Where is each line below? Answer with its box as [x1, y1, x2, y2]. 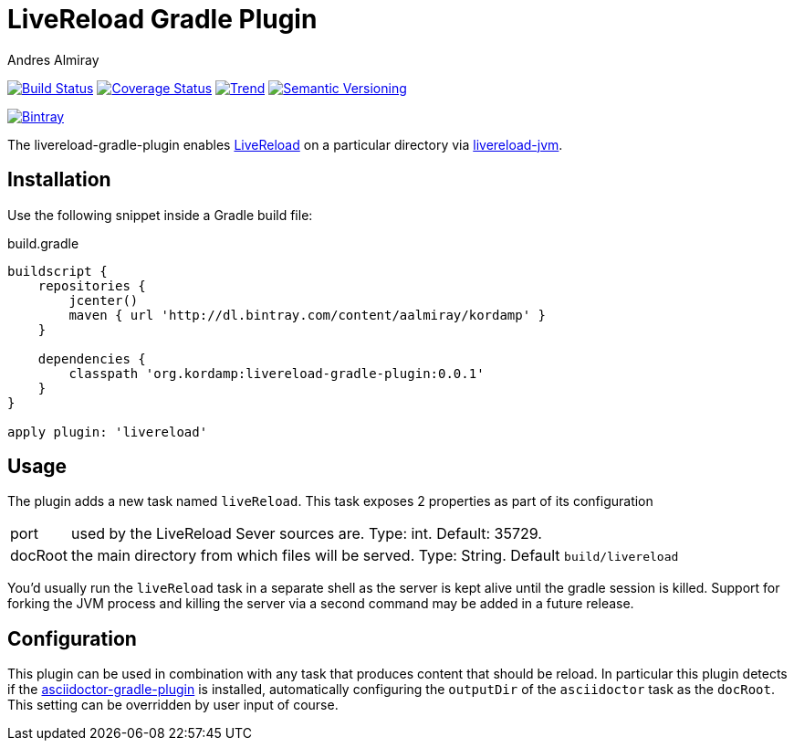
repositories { [37, 278, 146, 293]
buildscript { [7, 263, 108, 279]
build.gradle [7, 235, 79, 251]
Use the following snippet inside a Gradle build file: [7, 206, 313, 223]
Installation [7, 168, 111, 192]
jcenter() [68, 292, 139, 308]
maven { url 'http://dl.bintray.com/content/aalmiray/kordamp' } [68, 307, 547, 322]
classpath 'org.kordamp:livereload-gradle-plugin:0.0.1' [68, 365, 485, 381]
